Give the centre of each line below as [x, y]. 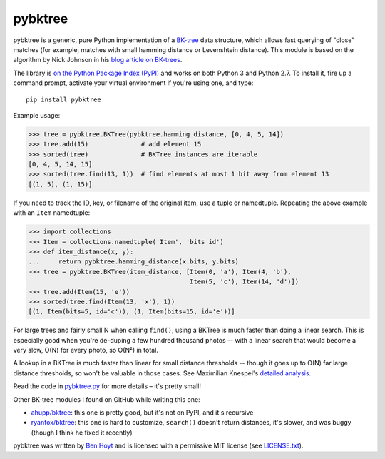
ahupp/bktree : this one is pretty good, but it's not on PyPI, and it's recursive [142, 413]
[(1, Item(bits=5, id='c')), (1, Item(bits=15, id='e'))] [132, 312]
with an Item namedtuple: [52, 213]
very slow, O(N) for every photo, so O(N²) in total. [86, 350]
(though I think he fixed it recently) [82, 433]
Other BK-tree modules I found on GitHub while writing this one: [107, 399]
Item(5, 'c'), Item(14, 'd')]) [245, 282]
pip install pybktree [63, 99]
